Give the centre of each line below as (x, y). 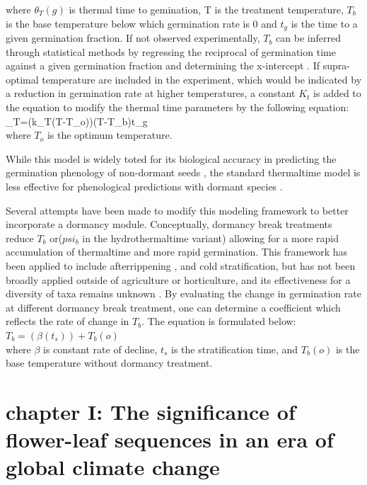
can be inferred (308, 38)
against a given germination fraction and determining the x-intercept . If (163, 65)
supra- (336, 65)
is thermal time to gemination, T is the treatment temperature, (206, 9)
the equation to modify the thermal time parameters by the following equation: (177, 107)
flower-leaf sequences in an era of (170, 439)
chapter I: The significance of (151, 411)
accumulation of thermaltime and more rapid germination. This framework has (177, 252)
